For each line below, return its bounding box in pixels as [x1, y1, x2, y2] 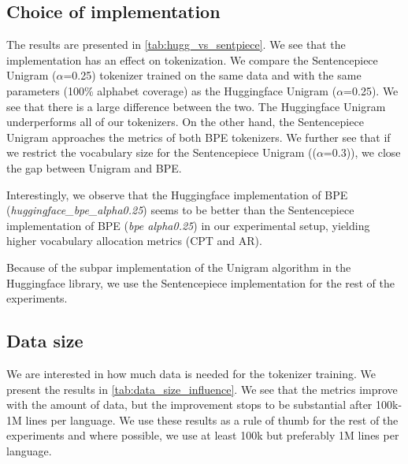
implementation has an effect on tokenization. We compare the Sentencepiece [6, 51, 378, 68]
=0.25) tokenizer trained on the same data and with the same [63, 67, 362, 84]
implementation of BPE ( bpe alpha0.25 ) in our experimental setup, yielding [6, 217, 370, 233]
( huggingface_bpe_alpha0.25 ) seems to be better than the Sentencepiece [6, 202, 354, 218]
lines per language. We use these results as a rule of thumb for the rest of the [25, 411, 399, 428]
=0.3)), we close [323, 144, 401, 161]
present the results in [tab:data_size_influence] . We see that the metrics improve [6, 380, 398, 397]
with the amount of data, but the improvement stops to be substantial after [6, 396, 373, 413]
